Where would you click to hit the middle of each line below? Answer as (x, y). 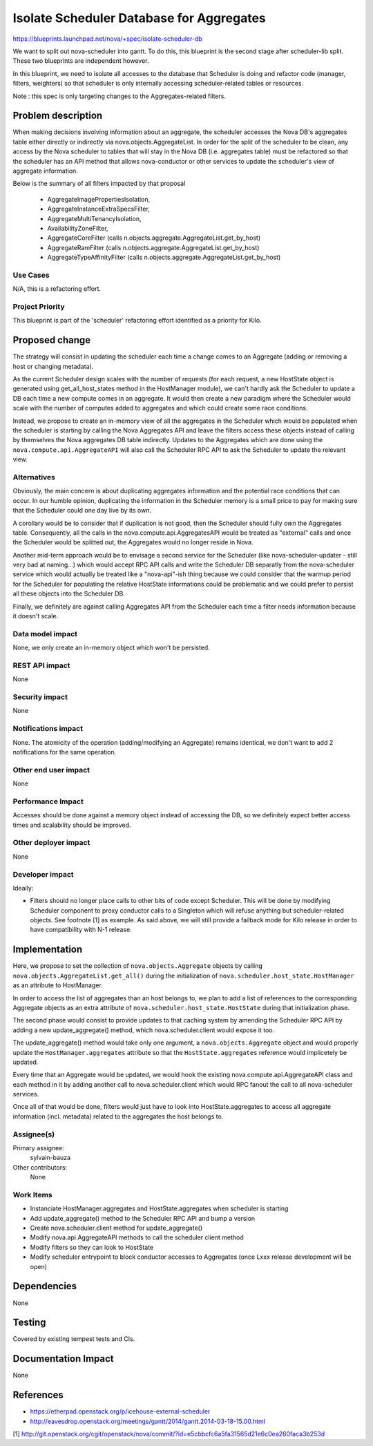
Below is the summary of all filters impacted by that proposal (99, 184)
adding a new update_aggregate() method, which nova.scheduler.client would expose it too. (144, 1030)
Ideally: (23, 888)
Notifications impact (48, 729)
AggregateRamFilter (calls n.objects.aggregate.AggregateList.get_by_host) (153, 247)
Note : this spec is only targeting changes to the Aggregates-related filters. (119, 96)
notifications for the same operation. (65, 752)
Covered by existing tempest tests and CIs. (74, 1339)
